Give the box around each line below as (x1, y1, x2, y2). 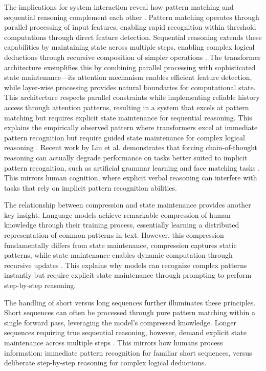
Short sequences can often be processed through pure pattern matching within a (4, 307, 255, 318)
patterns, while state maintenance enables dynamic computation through (4, 250, 233, 260)
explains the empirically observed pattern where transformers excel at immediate (4, 122, 258, 133)
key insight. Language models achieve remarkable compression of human (4, 209, 231, 220)
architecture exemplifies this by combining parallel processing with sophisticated (4, 61, 256, 72)
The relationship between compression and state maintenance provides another (4, 199, 251, 210)
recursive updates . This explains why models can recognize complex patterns (4, 259, 247, 270)
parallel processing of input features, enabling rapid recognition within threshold (4, 22, 256, 32)
